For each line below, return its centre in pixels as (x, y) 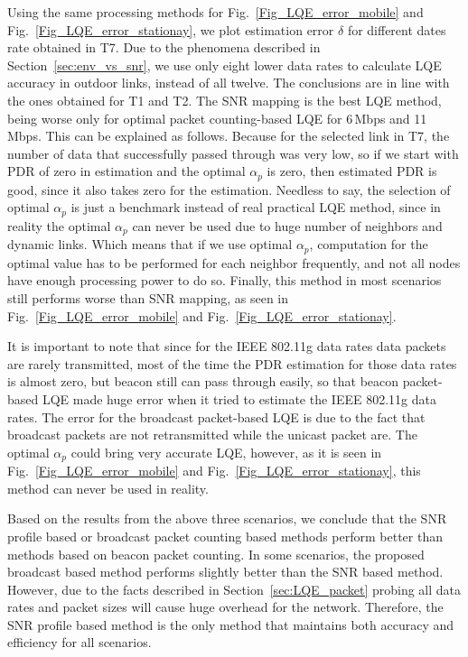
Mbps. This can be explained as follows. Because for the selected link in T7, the (229, 136)
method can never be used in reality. (108, 488)
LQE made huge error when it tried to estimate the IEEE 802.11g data (239, 398)
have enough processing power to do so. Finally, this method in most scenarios (225, 280)
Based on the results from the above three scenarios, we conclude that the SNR (227, 518)
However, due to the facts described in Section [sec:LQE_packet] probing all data (234, 589)
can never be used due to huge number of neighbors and (287, 225)
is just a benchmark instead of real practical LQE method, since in (256, 207)
